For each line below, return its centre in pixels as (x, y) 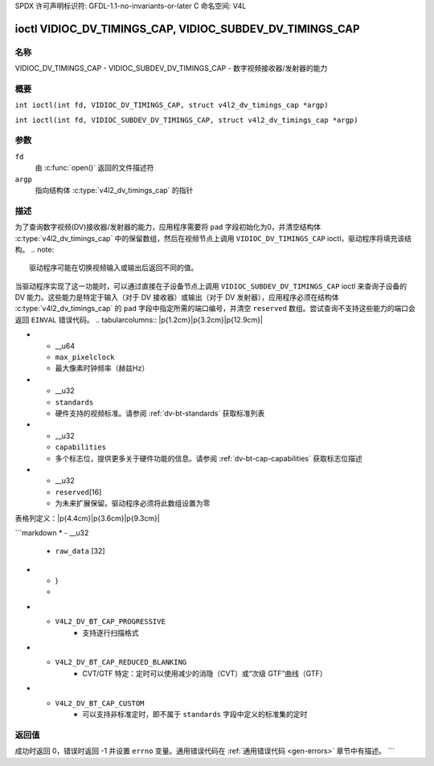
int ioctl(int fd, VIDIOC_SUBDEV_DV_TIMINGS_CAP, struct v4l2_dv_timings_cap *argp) (186, 120)
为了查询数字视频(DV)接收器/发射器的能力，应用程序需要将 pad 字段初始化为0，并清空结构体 (168, 227)
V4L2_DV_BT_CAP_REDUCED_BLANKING (121, 662)
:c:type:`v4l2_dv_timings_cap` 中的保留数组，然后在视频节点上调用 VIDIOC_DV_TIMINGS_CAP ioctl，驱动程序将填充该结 (213, 238)
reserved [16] (78, 492)
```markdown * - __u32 (52, 533)
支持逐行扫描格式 (111, 633)
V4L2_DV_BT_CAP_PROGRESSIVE (111, 622)
